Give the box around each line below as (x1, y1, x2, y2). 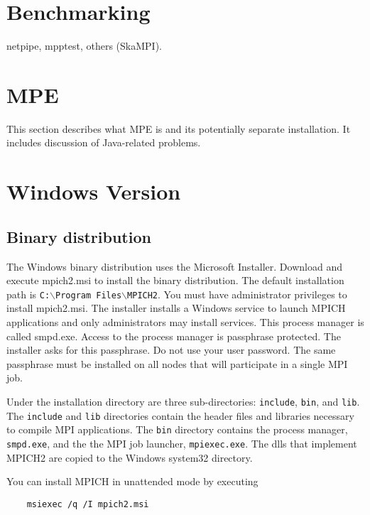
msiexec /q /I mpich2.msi (26, 499, 149, 509)
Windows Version (6, 177, 181, 206)
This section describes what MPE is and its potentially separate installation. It (6, 121, 351, 136)
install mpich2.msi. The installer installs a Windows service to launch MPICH (6, 300, 346, 315)
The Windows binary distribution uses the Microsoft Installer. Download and (6, 259, 342, 273)
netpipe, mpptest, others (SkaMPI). (6, 38, 162, 53)
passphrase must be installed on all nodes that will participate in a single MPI (6, 356, 348, 371)
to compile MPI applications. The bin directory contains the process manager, (6, 422, 348, 437)
